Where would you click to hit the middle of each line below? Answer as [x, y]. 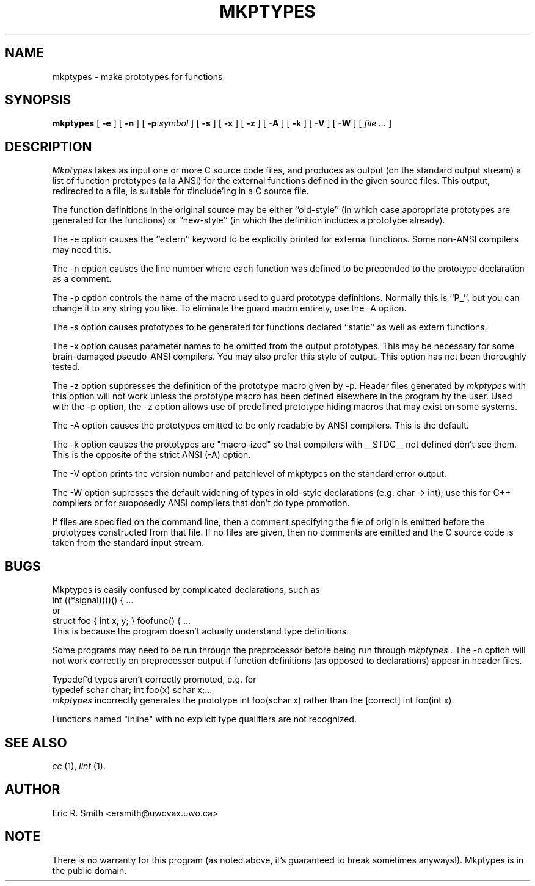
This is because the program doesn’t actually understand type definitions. [201, 631]
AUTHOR [33, 790]
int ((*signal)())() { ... [93, 600]
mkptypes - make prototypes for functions [137, 76]
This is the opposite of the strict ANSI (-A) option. [151, 455]
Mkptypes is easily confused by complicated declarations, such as [186, 590]
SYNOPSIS [38, 100]
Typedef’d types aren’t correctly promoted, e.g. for [154, 680]
